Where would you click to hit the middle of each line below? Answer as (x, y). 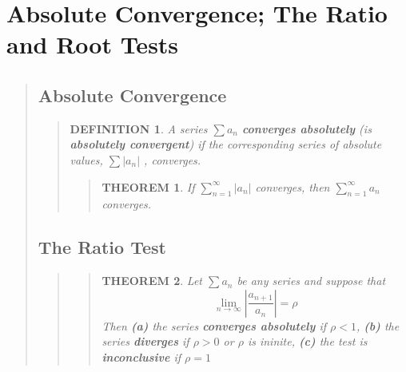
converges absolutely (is (306, 128)
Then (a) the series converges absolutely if (214, 325)
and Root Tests (93, 44)
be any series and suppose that (311, 281)
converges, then (293, 186)
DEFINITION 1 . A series (139, 128)
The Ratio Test (102, 247)
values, (86, 159)
